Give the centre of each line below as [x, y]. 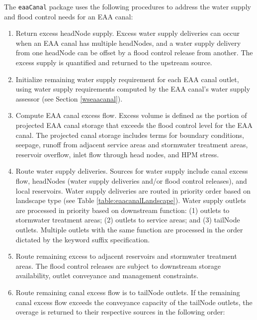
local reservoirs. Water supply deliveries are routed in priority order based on [133, 190]
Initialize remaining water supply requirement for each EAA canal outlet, [127, 79]
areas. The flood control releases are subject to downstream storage [118, 266]
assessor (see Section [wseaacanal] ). [69, 98]
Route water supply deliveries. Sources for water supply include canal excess [132, 171]
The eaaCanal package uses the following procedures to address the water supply [128, 6]
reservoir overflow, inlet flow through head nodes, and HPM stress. [117, 154]
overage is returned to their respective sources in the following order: [120, 312]
